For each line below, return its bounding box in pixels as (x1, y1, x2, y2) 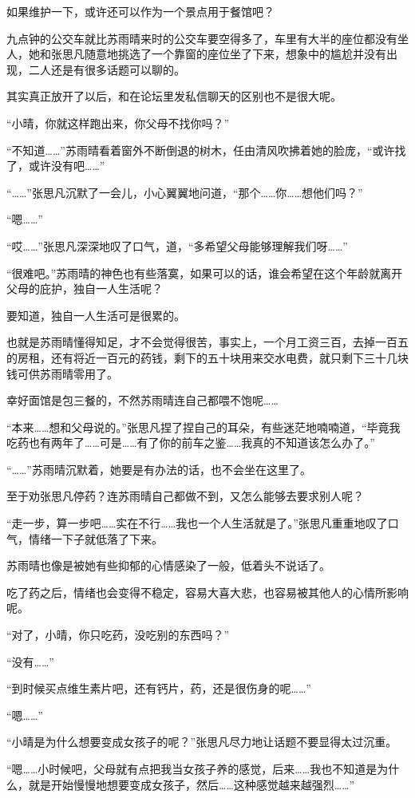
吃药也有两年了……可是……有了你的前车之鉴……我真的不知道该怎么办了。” (6, 434, 375, 451)
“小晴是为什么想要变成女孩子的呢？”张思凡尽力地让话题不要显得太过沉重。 (6, 733, 397, 750)
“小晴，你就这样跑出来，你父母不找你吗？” (6, 114, 230, 131)
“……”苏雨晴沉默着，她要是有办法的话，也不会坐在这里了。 (6, 460, 311, 477)
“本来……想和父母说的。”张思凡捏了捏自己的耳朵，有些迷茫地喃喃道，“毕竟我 (6, 418, 401, 435)
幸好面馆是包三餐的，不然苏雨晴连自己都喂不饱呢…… (6, 392, 279, 409)
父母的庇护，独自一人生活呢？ (6, 280, 163, 297)
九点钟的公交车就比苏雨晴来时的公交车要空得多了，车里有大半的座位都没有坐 (6, 30, 409, 46)
